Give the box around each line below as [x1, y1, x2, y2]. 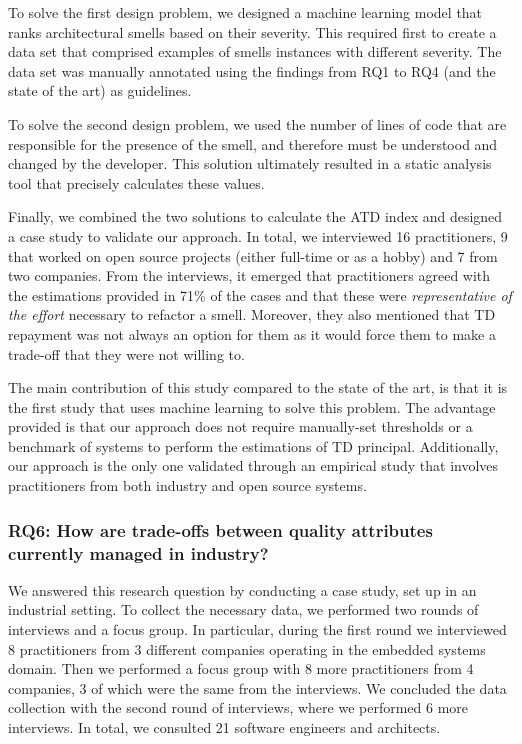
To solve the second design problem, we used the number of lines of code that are [8, 113, 507, 134]
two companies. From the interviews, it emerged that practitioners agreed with [8, 265, 491, 286]
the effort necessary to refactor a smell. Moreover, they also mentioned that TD [8, 304, 496, 325]
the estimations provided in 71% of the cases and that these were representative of [8, 284, 512, 305]
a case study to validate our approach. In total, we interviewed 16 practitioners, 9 [8, 225, 508, 246]
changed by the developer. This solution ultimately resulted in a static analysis [8, 153, 492, 174]
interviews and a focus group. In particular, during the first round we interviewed [8, 618, 507, 639]
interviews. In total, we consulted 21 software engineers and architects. [8, 716, 441, 737]
